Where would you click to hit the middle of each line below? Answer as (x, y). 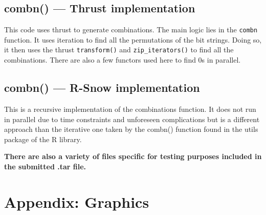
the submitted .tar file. (45, 166)
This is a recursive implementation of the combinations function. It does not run (130, 109)
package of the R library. (43, 139)
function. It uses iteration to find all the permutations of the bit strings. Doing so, (133, 39)
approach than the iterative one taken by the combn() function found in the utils (131, 129)
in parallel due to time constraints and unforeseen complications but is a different (132, 119)
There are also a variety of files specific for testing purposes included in (133, 156)
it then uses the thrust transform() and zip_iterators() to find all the (119, 50)
